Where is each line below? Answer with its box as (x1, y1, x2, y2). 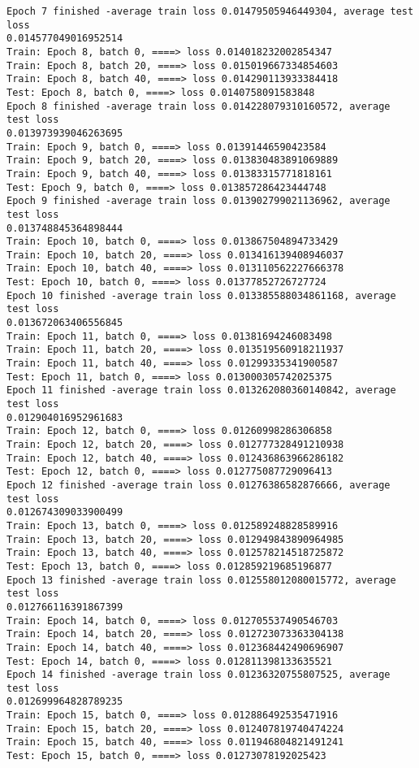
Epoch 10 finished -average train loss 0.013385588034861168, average (6, 289, 396, 302)
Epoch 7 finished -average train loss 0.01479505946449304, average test (6, 6, 414, 17)
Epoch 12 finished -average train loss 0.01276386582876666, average (6, 479, 391, 491)
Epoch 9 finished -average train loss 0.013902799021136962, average (6, 195, 391, 207)
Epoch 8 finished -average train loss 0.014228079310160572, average (6, 100, 391, 112)
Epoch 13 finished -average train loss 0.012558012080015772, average (6, 574, 396, 586)
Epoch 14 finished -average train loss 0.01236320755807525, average (6, 669, 391, 681)
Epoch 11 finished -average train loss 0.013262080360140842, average (6, 384, 396, 397)
